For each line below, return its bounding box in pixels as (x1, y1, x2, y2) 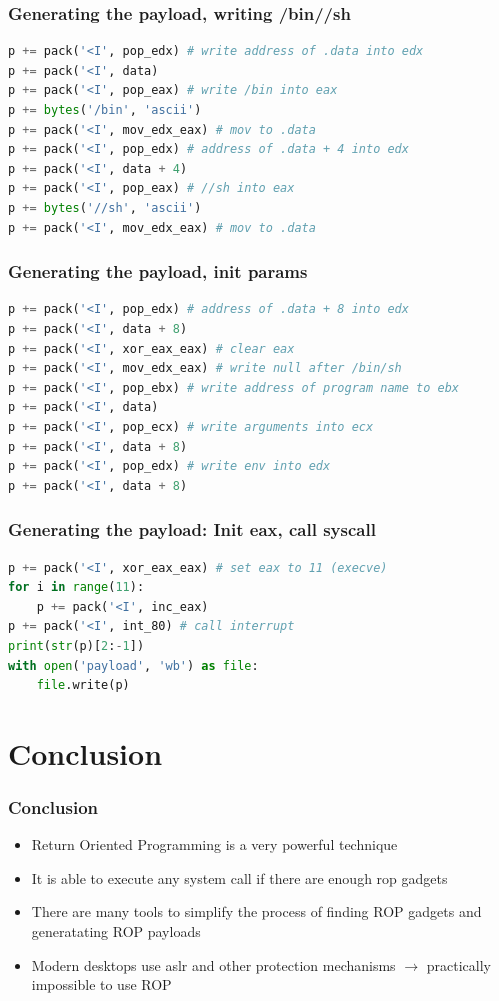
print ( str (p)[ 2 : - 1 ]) (8, 638, 145, 653)
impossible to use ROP (31, 974, 172, 995)
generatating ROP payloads (31, 921, 201, 942)
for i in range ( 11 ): (8, 580, 145, 595)
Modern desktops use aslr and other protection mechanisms (31, 954, 396, 975)
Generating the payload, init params (8, 259, 308, 284)
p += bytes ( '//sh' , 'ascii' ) (8, 200, 202, 215)
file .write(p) (36, 678, 130, 693)
